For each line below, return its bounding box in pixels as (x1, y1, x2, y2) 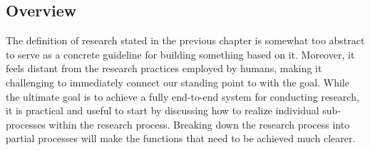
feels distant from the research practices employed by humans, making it (6, 61, 322, 76)
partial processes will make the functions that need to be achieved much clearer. (6, 131, 356, 146)
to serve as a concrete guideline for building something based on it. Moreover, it (6, 46, 355, 61)
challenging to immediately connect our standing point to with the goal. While (6, 74, 349, 89)
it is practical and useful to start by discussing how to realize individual (6, 103, 319, 118)
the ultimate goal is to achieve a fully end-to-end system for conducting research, (6, 89, 359, 104)
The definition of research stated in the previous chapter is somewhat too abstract (6, 33, 365, 48)
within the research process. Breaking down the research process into (48, 116, 350, 131)
